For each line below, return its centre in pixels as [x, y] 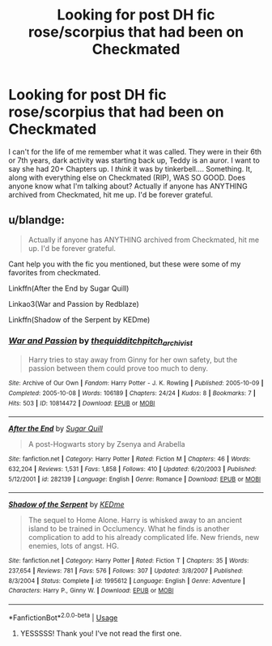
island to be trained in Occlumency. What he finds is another [129, 529]
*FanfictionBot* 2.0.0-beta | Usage [63, 617]
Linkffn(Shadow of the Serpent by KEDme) [79, 319]
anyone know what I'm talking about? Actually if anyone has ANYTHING [128, 186]
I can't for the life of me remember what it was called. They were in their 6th [135, 151]
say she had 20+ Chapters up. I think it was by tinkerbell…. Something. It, [130, 168]
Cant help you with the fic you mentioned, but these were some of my [125, 264]
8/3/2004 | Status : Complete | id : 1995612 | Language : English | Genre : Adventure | [127, 580]
